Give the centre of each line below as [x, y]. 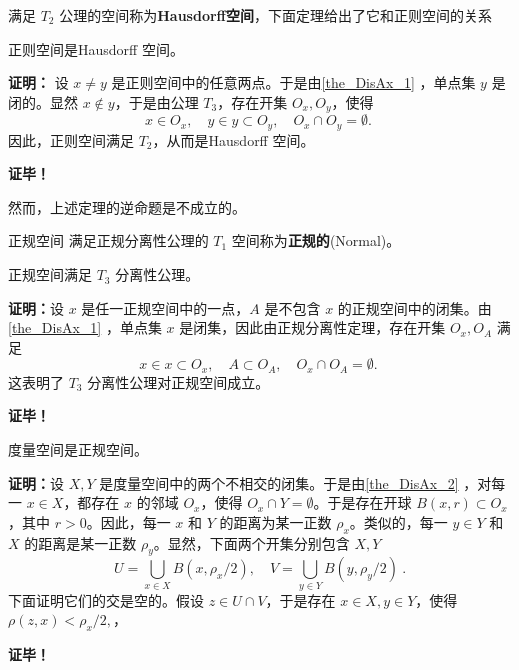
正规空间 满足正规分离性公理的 [108, 240]
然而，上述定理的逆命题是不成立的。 [127, 206]
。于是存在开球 [362, 502]
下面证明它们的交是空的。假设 [106, 599]
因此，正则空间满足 [71, 139]
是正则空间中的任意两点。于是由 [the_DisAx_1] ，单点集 [293, 82]
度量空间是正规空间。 [78, 449]
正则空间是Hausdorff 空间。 [96, 48]
